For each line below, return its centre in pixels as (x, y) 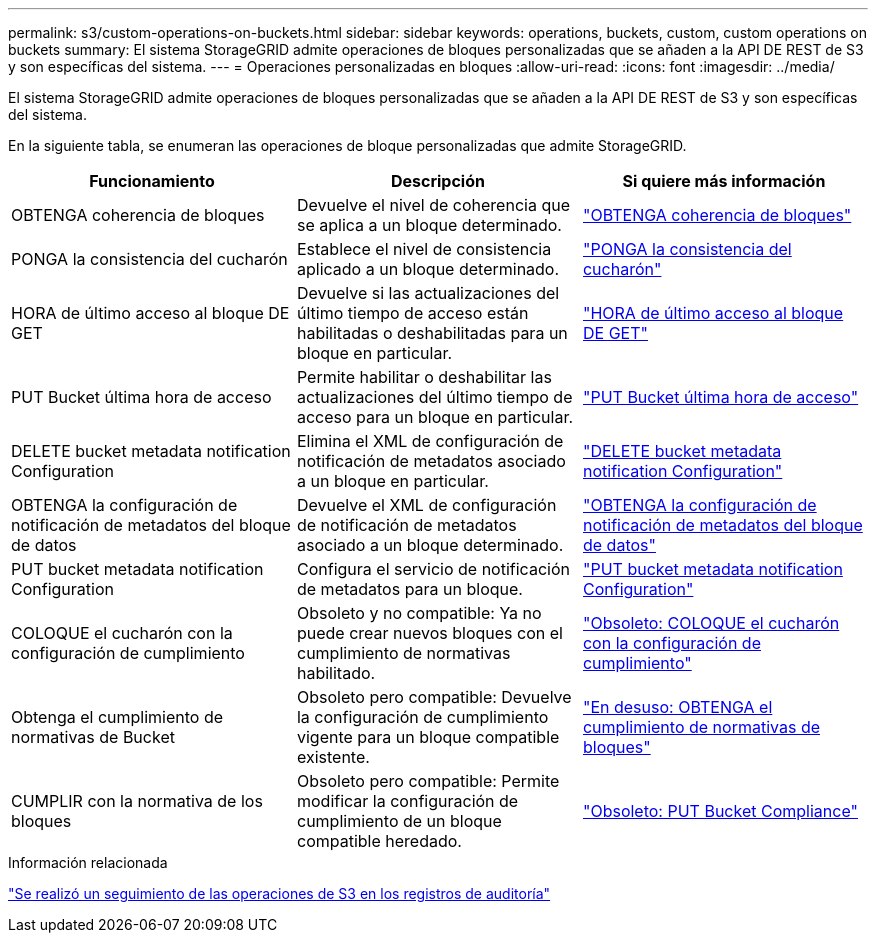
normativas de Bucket (93, 737)
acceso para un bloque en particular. (435, 417)
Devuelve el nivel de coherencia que (433, 205)
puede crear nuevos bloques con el (429, 633)
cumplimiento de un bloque (399, 821)
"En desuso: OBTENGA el (677, 707)
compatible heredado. (379, 841)
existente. (333, 757)
